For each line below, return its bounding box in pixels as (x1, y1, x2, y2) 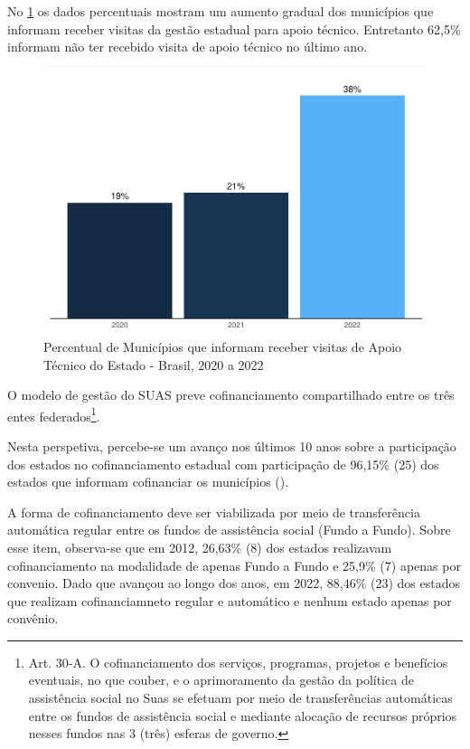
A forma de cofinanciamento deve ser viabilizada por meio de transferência (7, 502, 420, 521)
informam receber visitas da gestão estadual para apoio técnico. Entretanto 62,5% (7, 19, 461, 38)
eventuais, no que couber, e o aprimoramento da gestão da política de (28, 670, 414, 689)
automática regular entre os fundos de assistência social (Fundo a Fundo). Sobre (7, 520, 451, 539)
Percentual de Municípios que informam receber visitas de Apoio (43, 337, 402, 356)
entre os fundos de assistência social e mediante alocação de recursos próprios (28, 706, 457, 725)
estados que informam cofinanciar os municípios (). (7, 472, 289, 491)
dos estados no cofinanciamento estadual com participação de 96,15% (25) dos (7, 454, 439, 473)
